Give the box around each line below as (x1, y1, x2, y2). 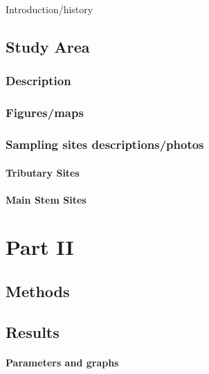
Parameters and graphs (6, 355, 119, 369)
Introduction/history (6, 2, 93, 16)
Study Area (6, 35, 90, 57)
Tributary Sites (6, 165, 80, 179)
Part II (6, 233, 74, 261)
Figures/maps (6, 104, 84, 121)
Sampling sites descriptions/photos (6, 135, 204, 152)
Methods (6, 280, 70, 302)
